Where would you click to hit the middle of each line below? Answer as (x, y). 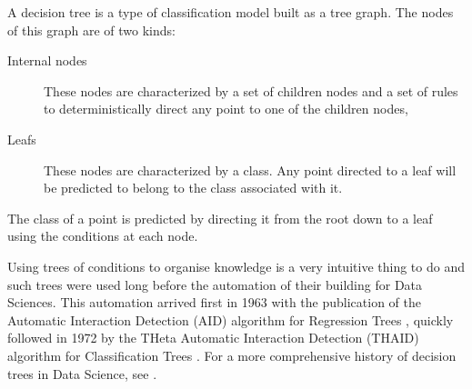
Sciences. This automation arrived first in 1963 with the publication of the (214, 302)
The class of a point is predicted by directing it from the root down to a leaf (220, 218)
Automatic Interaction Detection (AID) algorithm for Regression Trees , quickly (231, 319)
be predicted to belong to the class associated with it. (193, 188)
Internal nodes (47, 60)
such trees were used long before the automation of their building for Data (215, 284)
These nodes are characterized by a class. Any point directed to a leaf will (250, 170)
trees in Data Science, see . (82, 373)
